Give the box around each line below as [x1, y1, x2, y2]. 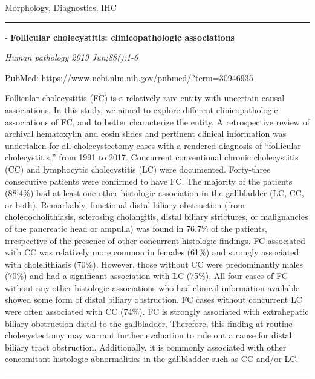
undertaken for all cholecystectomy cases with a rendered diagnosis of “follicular [5, 139, 301, 151]
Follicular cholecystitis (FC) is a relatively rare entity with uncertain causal [5, 91, 285, 104]
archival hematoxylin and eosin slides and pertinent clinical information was [5, 127, 287, 140]
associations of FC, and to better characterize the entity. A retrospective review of [5, 115, 310, 128]
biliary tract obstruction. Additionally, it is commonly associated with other [5, 340, 287, 353]
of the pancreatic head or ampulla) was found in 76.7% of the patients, [5, 222, 267, 234]
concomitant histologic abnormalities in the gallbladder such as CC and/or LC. [5, 352, 299, 365]
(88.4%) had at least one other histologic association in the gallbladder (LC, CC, [5, 186, 304, 199]
